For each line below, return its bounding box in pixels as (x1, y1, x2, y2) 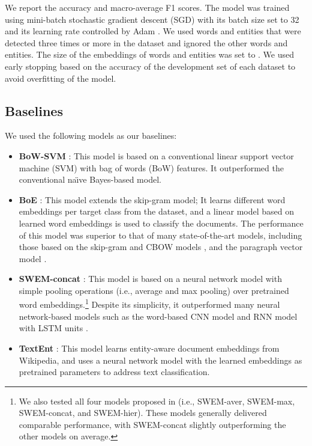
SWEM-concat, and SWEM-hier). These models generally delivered (19, 406, 267, 419)
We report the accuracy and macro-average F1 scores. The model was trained (5, 1, 290, 13)
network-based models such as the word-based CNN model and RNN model (19, 310, 298, 322)
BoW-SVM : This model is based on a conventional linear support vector (19, 149, 294, 162)
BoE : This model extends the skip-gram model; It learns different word (19, 193, 286, 206)
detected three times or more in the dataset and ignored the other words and (5, 36, 288, 49)
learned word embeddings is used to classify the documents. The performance (19, 216, 304, 229)
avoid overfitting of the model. (5, 72, 116, 84)
